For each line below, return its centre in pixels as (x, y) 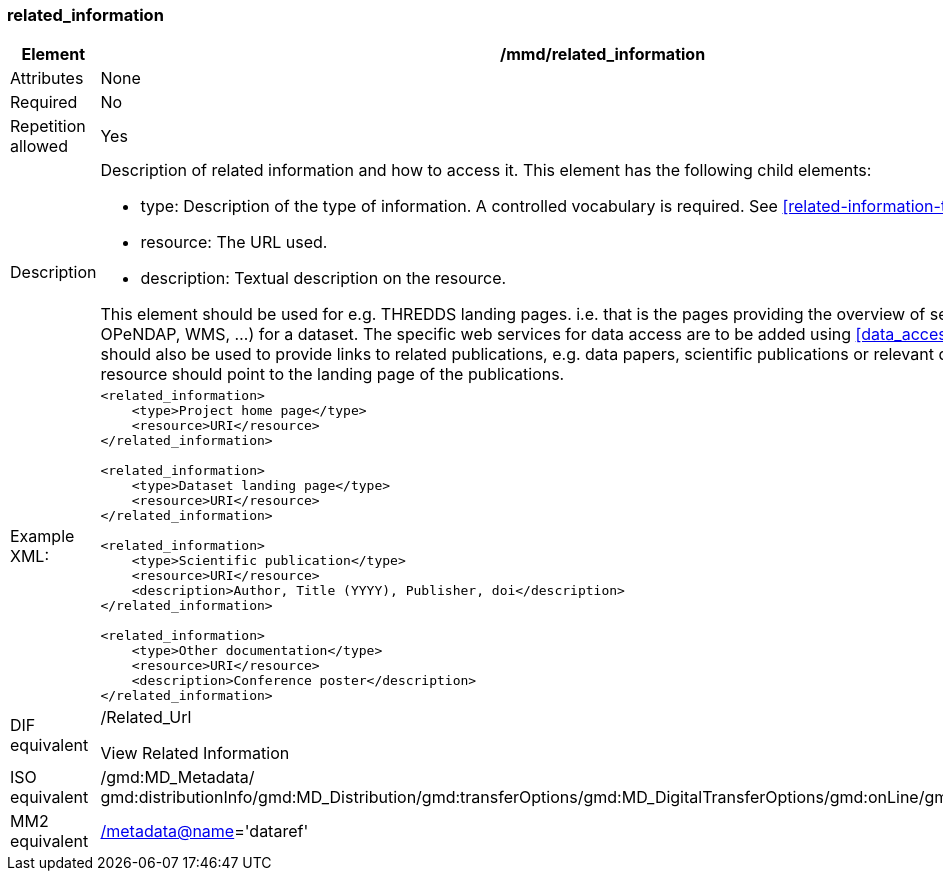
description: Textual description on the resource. (323, 278)
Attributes (47, 78)
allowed (39, 146)
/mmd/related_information (603, 54)
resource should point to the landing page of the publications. (332, 374)
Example (42, 535)
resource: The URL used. (234, 242)
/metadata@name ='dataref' (204, 831)
